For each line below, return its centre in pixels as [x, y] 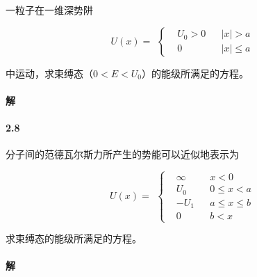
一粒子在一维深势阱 [49, 10]
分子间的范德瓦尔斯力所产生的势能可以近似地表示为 [122, 154]
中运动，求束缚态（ [49, 73]
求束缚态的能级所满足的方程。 [74, 238]
